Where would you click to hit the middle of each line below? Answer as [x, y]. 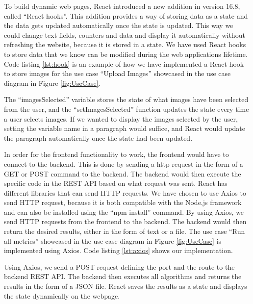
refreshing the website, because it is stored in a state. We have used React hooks [125, 44]
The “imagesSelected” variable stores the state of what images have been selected [126, 99]
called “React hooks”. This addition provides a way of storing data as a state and [126, 15]
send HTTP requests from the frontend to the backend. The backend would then [125, 221]
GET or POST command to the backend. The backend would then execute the [123, 173]
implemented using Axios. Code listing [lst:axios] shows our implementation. [118, 250]
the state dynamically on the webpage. [62, 295]
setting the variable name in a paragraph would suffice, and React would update [125, 128]
